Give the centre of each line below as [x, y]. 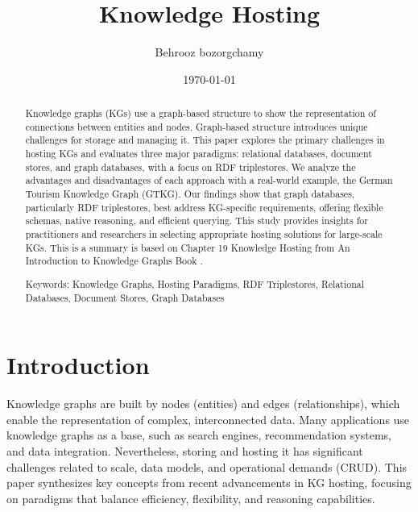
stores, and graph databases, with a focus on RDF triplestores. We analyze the [190, 167]
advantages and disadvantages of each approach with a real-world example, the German [209, 180]
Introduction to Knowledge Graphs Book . [114, 261]
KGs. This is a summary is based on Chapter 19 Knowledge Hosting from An [188, 247]
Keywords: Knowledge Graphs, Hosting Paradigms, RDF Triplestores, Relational [195, 283]
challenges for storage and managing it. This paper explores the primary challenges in [205, 140]
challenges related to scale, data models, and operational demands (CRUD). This [207, 466]
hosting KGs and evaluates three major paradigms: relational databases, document [199, 154]
